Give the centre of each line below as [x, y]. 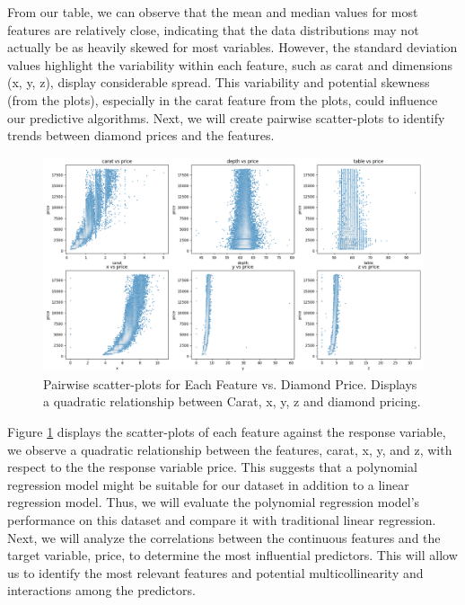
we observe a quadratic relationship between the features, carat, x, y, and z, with [230, 449]
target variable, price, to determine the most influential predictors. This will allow [232, 555]
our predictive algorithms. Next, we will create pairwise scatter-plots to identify [226, 117]
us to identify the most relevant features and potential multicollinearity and [215, 572]
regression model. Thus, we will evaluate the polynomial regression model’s [214, 502]
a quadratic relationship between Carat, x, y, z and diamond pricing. [232, 401]
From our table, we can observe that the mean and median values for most [213, 12]
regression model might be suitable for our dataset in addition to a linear [208, 484]
